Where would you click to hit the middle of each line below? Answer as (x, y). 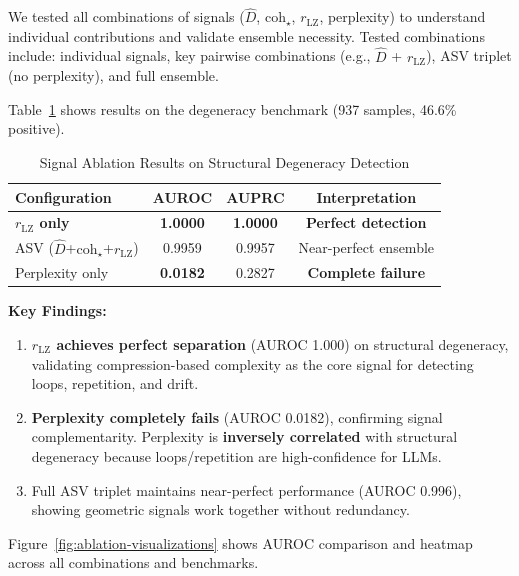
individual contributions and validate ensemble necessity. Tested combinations (246, 35)
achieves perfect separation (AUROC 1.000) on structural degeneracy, (282, 344)
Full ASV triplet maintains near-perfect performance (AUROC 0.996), (246, 489)
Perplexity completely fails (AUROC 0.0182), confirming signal (237, 416)
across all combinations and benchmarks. (133, 562)
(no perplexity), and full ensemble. (113, 75)
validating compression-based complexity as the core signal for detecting (252, 363)
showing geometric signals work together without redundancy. (220, 509)
